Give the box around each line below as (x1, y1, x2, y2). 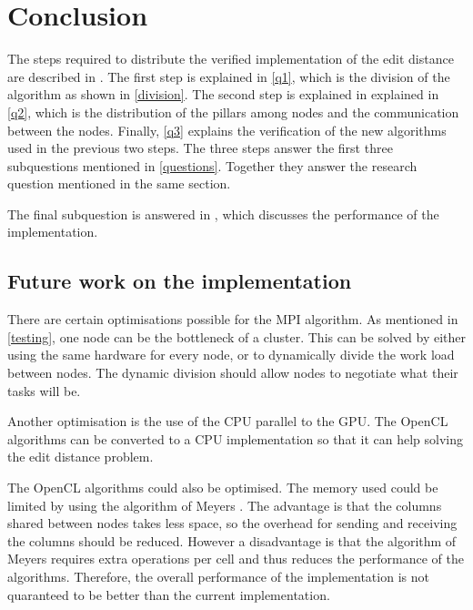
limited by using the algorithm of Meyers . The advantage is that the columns (7, 495, 442, 514)
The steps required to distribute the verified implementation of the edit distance (7, 49, 454, 68)
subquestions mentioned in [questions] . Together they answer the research (7, 156, 418, 175)
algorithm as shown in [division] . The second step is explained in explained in (7, 85, 439, 104)
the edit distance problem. (7, 447, 154, 466)
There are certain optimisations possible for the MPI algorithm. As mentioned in (7, 310, 458, 329)
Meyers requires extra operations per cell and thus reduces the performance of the (7, 549, 464, 568)
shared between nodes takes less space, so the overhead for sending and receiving (7, 513, 458, 533)
